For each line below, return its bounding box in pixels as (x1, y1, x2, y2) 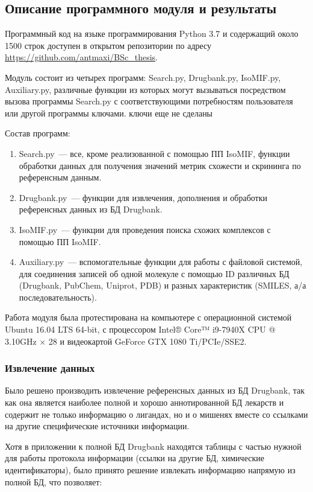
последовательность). (19, 290, 97, 303)
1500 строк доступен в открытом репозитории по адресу (5, 39, 212, 51)
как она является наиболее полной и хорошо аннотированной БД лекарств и (5, 396, 284, 409)
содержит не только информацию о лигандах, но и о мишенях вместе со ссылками (5, 407, 308, 420)
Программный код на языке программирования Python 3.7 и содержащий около (5, 27, 299, 40)
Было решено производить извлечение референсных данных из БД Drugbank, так (5, 384, 305, 397)
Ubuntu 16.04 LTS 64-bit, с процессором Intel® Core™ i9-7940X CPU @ (5, 323, 276, 336)
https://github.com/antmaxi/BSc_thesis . (5, 51, 158, 63)
